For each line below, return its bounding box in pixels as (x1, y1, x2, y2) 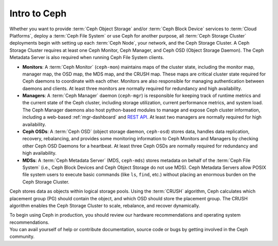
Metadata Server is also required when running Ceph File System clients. (9, 54, 164, 61)
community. (9, 234, 34, 240)
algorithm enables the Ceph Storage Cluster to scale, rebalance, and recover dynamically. (9, 202, 200, 209)
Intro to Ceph (9, 8, 67, 19)
